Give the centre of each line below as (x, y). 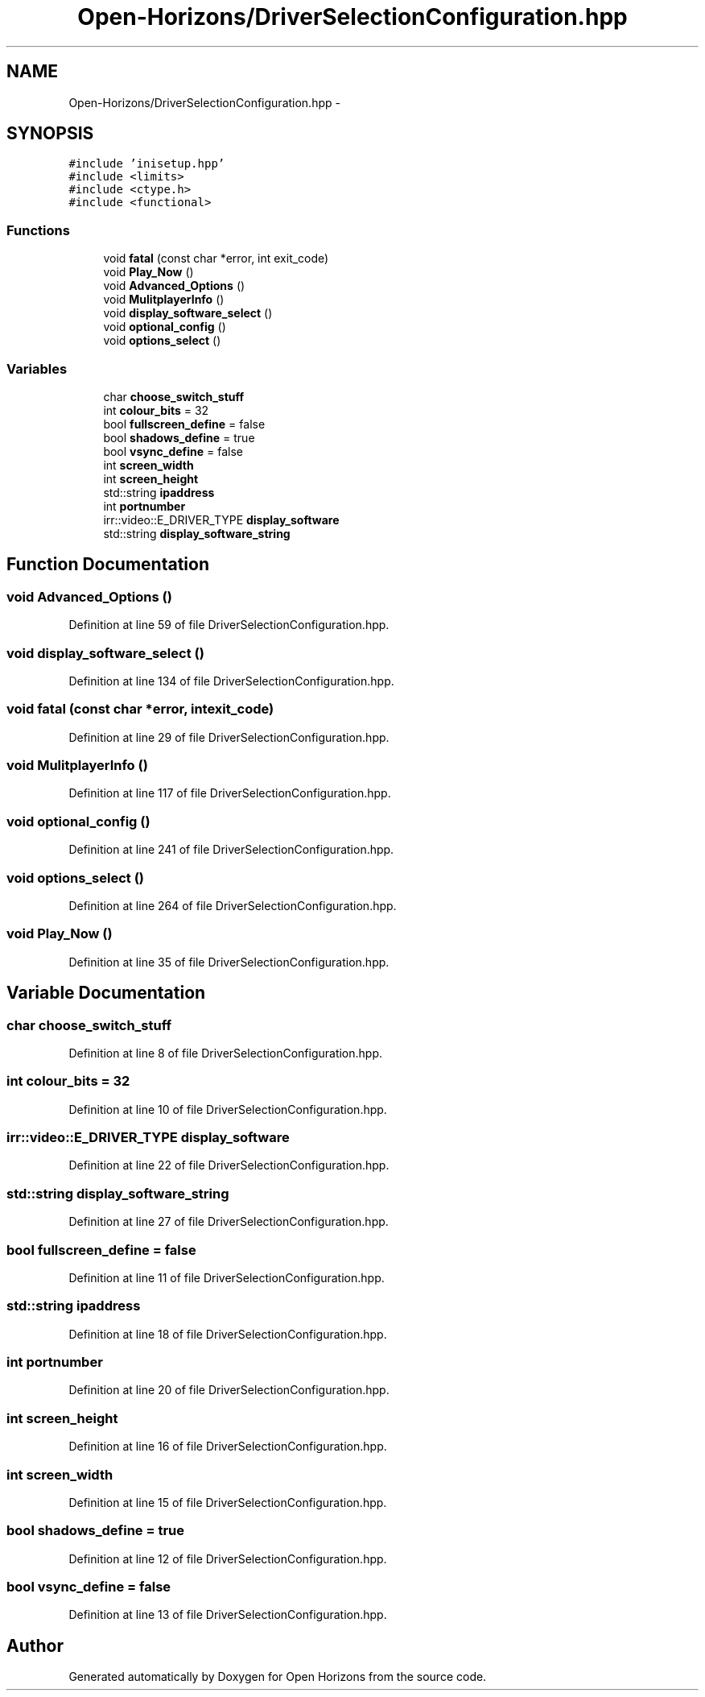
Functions (38, 230)
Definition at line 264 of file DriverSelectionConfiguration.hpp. (233, 905)
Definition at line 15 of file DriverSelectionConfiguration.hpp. (228, 1502)
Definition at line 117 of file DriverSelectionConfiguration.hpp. (230, 793)
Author (35, 1645)
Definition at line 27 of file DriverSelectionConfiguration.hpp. (229, 1222)
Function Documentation (108, 565)
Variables (37, 368)
